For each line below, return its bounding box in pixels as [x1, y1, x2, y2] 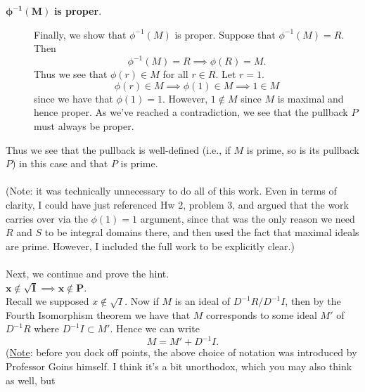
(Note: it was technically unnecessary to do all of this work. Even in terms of [6, 183, 337, 198]
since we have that [34, 91, 113, 105]
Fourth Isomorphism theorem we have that [6, 307, 191, 322]
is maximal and [277, 91, 344, 105]
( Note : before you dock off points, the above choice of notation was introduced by [6, 345, 357, 360]
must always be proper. [34, 119, 134, 133]
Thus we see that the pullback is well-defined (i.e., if [6, 142, 231, 157]
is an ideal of [174, 294, 231, 308]
